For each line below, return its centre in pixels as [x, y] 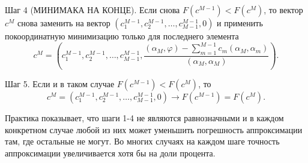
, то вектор [283, 10]
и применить [240, 23]
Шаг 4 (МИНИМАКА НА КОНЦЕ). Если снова [92, 10]
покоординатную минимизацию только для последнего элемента [122, 36]
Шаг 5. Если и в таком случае [60, 84]
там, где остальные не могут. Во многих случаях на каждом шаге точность [142, 141]
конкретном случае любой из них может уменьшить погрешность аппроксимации [154, 129]
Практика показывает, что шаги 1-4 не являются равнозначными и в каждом [144, 118]
